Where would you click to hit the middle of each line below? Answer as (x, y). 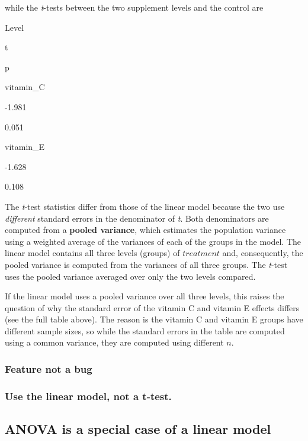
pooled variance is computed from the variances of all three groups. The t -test (146, 264)
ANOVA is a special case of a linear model (138, 429)
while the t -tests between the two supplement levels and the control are (134, 7)
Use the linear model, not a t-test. (88, 396)
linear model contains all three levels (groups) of (92, 253)
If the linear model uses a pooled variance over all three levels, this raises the (145, 296)
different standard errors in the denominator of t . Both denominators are (137, 218)
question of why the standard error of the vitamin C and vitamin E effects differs (152, 307)
